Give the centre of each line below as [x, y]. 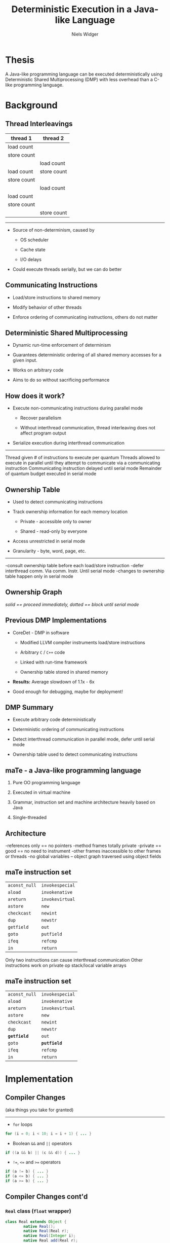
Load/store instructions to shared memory [56, 297]
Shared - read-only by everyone [54, 531]
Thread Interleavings [39, 124]
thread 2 [53, 138]
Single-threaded [30, 818]
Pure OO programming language [46, 783]
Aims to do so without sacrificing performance [61, 380]
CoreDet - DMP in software [41, 633]
